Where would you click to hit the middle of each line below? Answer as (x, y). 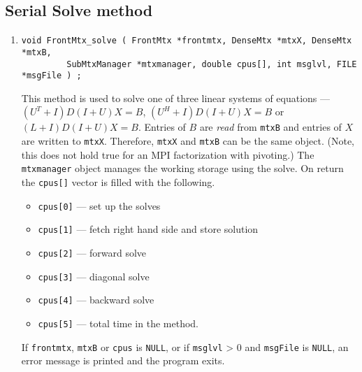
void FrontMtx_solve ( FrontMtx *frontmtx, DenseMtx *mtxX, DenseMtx (187, 41)
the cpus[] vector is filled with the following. (118, 181)
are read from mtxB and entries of (270, 127)
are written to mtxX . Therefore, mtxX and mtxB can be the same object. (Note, (188, 141)
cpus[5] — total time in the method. (118, 323)
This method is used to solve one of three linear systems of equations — (176, 98)
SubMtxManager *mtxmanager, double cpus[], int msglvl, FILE (212, 64)
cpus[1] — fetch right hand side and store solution (148, 229)
